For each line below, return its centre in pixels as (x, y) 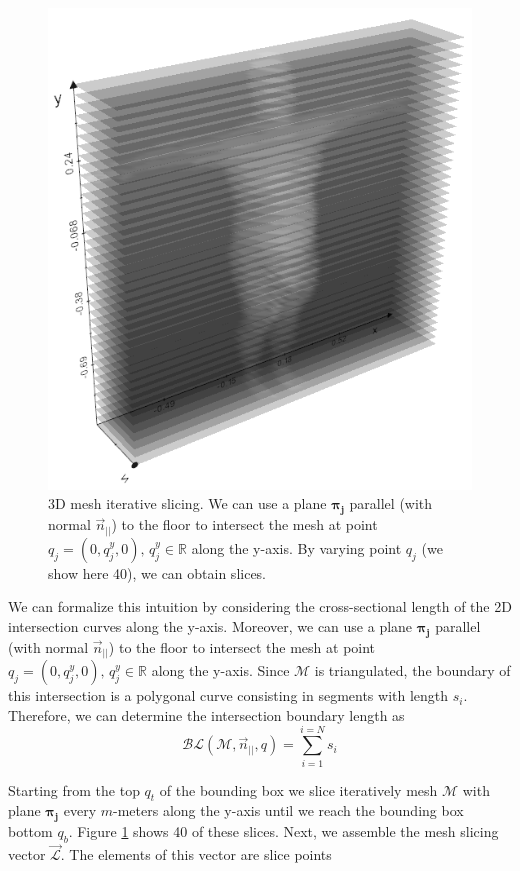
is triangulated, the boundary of (412, 670)
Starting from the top (74, 789)
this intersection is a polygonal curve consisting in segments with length (228, 695)
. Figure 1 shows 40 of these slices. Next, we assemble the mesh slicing (283, 831)
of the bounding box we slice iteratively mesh (298, 789)
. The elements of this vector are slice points (196, 854)
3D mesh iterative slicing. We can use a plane (187, 503)
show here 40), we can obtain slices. (157, 572)
